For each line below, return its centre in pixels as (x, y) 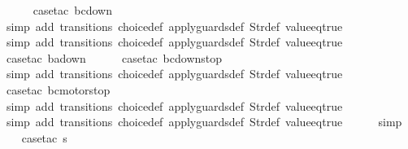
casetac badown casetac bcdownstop (114, 57)
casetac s (44, 137)
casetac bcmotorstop (58, 89)
